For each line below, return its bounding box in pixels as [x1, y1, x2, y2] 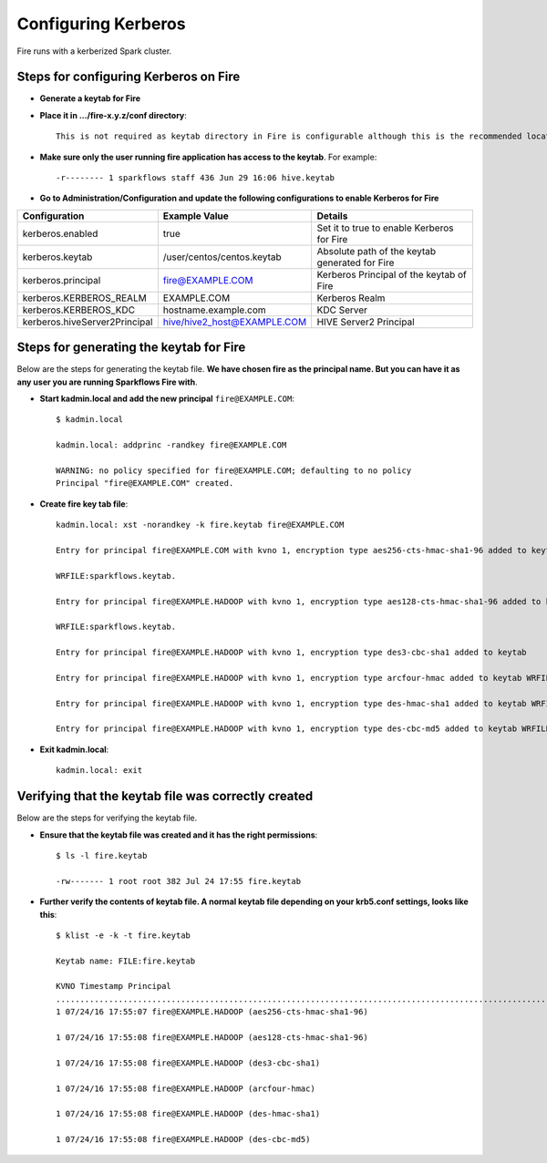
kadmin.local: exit [56, 766, 143, 776]
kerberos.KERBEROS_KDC [22, 304, 136, 316]
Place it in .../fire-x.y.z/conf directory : [39, 109, 187, 120]
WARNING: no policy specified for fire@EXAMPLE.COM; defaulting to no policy [56, 466, 412, 476]
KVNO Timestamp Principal [56, 981, 172, 992]
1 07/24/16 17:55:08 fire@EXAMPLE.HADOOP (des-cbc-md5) [56, 1135, 311, 1145]
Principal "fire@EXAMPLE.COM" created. [56, 479, 234, 489]
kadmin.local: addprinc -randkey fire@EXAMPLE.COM [56, 440, 287, 450]
